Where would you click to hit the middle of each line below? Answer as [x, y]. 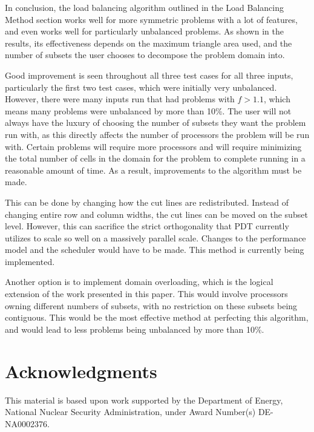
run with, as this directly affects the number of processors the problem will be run [157, 134]
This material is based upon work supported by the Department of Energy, [144, 400]
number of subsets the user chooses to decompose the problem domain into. [145, 55]
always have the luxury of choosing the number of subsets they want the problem [155, 123]
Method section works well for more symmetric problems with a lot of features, [151, 19]
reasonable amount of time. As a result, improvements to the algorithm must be [153, 170]
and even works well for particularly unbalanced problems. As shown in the [144, 31]
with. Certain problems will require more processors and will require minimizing [153, 146]
